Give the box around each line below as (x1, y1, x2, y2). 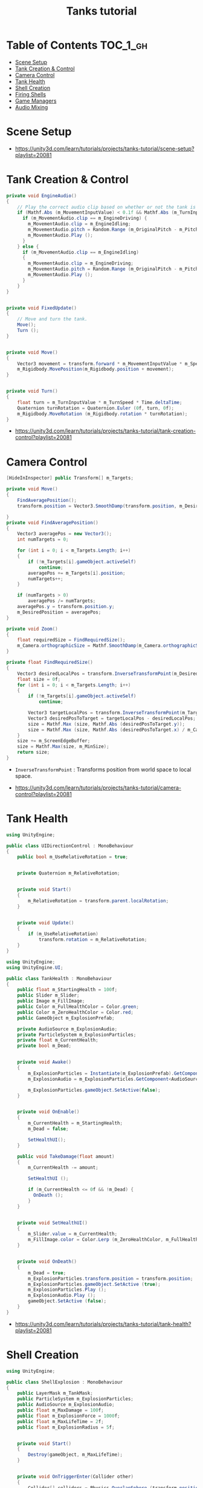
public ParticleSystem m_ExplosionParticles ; (17, 1396, 134, 1402)
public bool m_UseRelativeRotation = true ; (17, 854, 129, 860)
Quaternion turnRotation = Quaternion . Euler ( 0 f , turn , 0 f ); (17, 405, 175, 411)
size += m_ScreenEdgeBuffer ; (17, 738, 91, 744)
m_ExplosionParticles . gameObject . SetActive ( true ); (28, 1281, 161, 1287)
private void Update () (17, 919, 74, 926)
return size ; (17, 749, 50, 756)
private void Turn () (6, 388, 59, 394)
